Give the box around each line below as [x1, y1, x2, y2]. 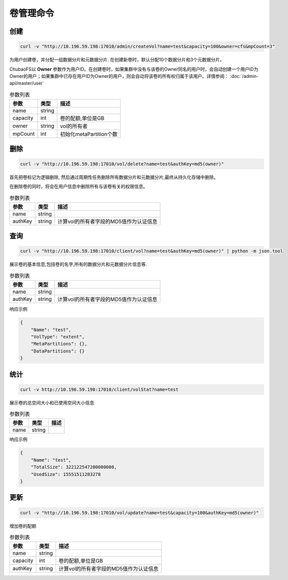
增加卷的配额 [9, 523, 37, 529]
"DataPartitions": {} [31, 348, 85, 354]
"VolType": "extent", [31, 333, 85, 340]
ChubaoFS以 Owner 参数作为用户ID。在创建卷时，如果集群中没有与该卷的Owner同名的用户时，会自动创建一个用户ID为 [9, 66, 258, 72]
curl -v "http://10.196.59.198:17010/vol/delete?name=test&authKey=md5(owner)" [20, 161, 224, 167]
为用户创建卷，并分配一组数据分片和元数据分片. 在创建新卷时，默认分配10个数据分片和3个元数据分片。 [9, 56, 225, 63]
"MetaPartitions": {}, [31, 341, 88, 347]
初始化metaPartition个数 [60, 131, 118, 138]
